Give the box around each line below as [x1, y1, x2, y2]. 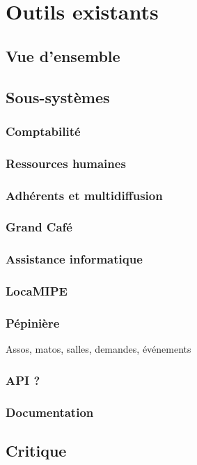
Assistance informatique [6, 250, 143, 268]
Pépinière [6, 314, 60, 331]
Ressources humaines [6, 154, 126, 171]
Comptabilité [6, 122, 81, 139]
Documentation [6, 403, 94, 420]
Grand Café [6, 218, 72, 236]
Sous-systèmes [6, 86, 110, 107]
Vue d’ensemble [6, 45, 120, 66]
